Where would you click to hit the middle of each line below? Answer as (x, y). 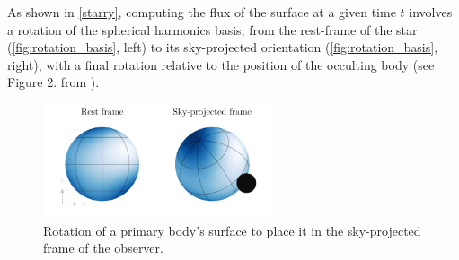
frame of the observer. (103, 248)
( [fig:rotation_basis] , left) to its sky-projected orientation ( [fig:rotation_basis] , (223, 47)
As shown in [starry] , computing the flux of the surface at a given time (202, 12)
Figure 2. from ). (53, 82)
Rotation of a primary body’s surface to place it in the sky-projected (232, 230)
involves (431, 12)
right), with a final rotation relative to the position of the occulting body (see (221, 64)
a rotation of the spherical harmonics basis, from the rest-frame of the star (212, 29)
